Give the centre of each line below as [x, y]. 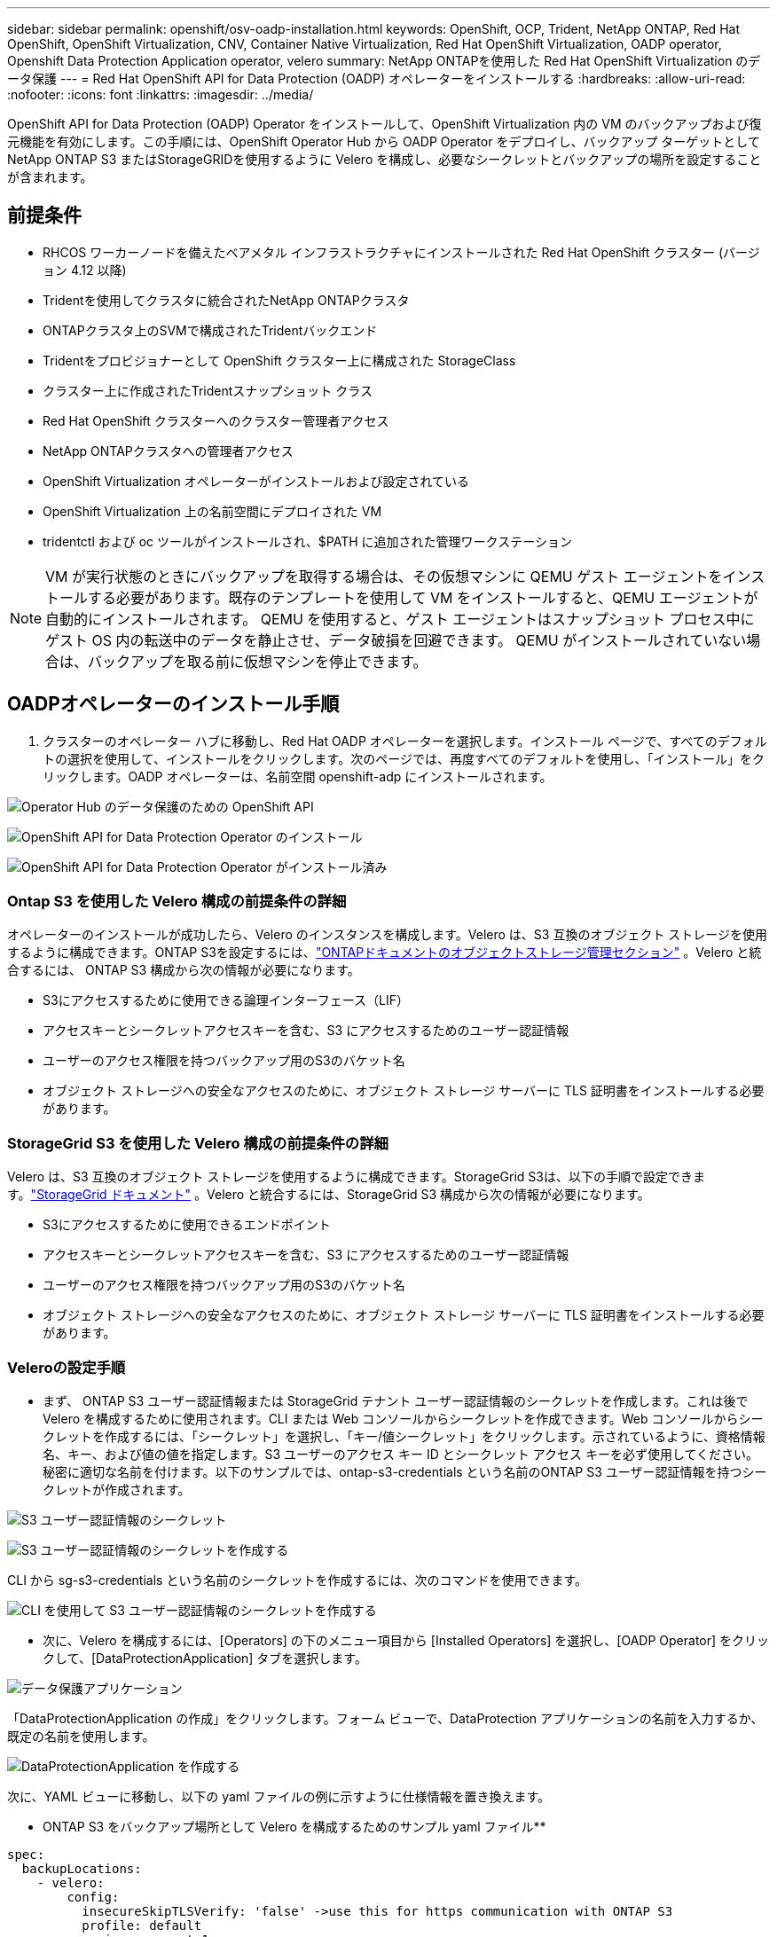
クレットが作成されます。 [117, 1489]
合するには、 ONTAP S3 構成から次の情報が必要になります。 [184, 970]
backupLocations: [82, 1868]
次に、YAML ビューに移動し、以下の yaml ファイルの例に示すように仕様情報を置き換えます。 [279, 1796]
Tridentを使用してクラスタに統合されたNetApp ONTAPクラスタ [226, 300]
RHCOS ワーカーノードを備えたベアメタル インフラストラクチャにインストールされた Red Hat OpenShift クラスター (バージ [401, 252]
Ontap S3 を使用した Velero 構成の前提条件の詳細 [177, 902]
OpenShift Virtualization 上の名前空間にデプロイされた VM [212, 511]
